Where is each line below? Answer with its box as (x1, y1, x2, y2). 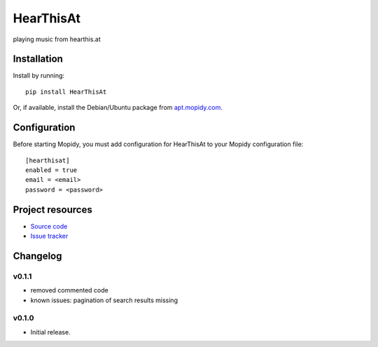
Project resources (13, 204, 92, 215)
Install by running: (13, 71, 65, 80)
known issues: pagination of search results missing (30, 296, 178, 304)
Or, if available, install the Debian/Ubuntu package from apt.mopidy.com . (13, 104, 223, 112)
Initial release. (30, 327, 71, 336)
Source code (30, 222, 68, 230)
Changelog (13, 250, 62, 262)
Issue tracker (30, 232, 69, 240)
